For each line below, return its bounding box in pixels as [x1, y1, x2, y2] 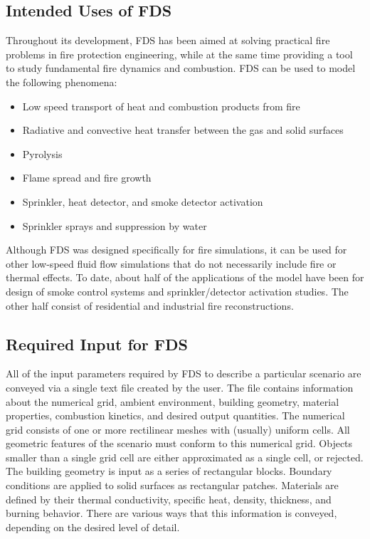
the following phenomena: [6, 74, 117, 89]
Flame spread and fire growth [22, 170, 152, 185]
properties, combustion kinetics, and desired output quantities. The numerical [6, 408, 345, 423]
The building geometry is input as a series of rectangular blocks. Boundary [6, 464, 332, 478]
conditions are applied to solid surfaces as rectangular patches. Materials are [6, 478, 339, 493]
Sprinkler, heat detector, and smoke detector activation [22, 194, 263, 209]
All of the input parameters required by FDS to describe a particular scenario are [6, 366, 361, 381]
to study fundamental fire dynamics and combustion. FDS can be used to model [6, 61, 356, 75]
